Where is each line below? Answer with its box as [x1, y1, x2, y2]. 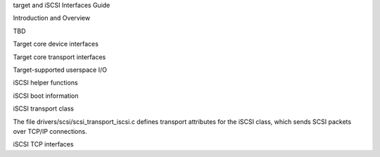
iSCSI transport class [13, 104, 74, 113]
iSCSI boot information [13, 92, 79, 100]
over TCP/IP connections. [13, 127, 87, 135]
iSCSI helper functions [13, 78, 78, 87]
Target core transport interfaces [13, 53, 106, 61]
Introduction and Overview [13, 14, 91, 23]
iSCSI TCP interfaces [13, 140, 74, 149]
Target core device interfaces [13, 39, 99, 49]
